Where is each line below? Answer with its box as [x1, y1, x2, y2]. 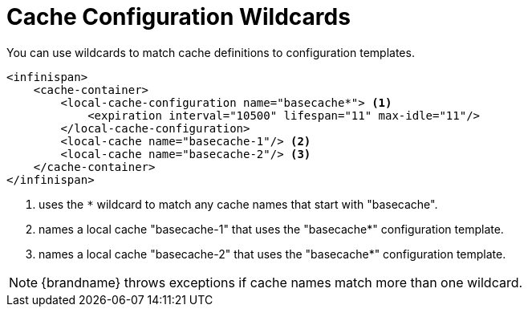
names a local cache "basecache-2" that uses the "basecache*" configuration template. [39, 246, 506, 261]
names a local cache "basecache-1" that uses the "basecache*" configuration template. [39, 222, 504, 236]
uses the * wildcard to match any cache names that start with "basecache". [39, 197, 438, 211]
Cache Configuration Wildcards [6, 3, 351, 30]
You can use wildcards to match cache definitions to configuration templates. [6, 45, 415, 59]
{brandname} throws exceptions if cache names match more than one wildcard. [41, 274, 523, 291]
